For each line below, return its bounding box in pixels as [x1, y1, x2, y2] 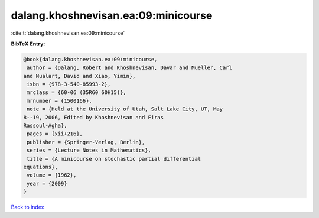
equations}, [23, 164, 58, 170]
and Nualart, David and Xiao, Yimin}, [23, 73, 136, 79]
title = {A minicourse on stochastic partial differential [27, 155, 201, 162]
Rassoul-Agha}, [23, 122, 67, 129]
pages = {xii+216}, [27, 131, 83, 137]
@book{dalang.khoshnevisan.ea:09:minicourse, [23, 56, 158, 63]
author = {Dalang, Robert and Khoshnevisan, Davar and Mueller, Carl [27, 64, 233, 71]
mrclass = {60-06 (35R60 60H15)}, [27, 89, 126, 96]
